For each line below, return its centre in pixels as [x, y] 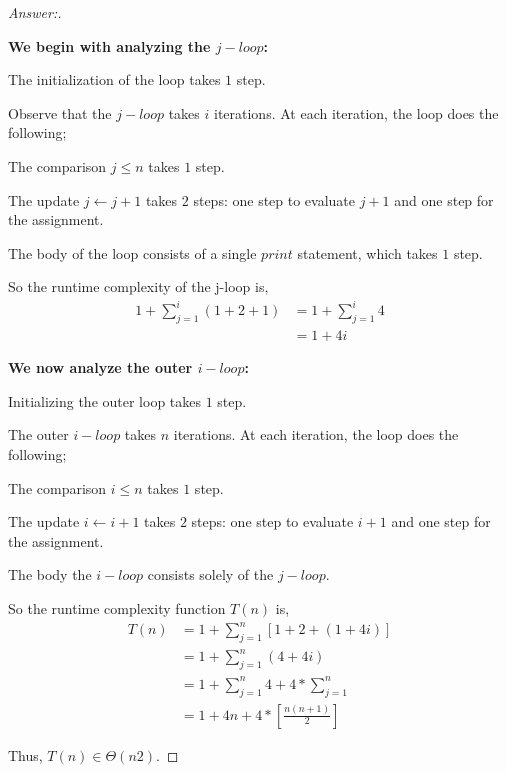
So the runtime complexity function [117, 608]
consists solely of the [210, 574]
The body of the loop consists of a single [132, 252]
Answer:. [35, 12]
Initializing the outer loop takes [105, 400]
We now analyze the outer [100, 367]
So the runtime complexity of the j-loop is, [138, 286]
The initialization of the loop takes [114, 79]
